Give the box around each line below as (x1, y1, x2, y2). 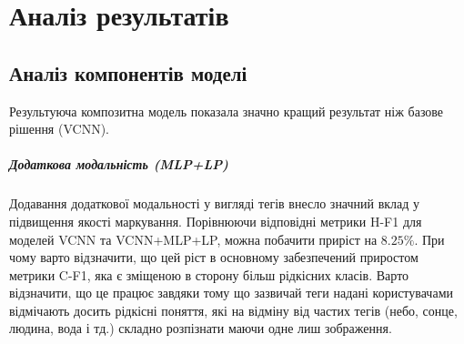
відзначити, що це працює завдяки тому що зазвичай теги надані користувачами (9, 283, 453, 302)
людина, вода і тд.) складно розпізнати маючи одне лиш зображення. (9, 319, 392, 338)
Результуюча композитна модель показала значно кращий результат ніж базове (9, 101, 444, 120)
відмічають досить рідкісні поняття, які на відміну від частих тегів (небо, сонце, (9, 300, 458, 319)
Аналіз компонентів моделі (9, 58, 247, 86)
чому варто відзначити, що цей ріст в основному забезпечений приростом (9, 248, 419, 267)
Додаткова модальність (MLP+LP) (9, 155, 228, 174)
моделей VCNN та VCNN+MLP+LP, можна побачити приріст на (9, 229, 378, 248)
